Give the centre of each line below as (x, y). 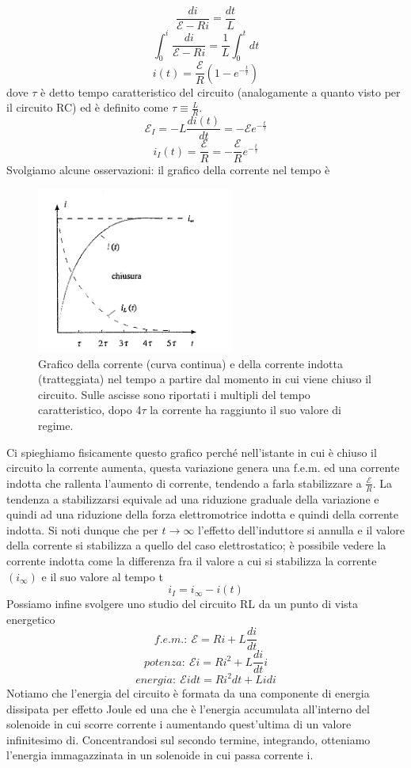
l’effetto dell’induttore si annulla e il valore (301, 529)
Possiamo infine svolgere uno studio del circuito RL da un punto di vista (183, 604)
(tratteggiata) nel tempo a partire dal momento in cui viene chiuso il (205, 379)
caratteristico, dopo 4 (90, 410)
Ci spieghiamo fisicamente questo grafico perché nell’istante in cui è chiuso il (192, 452)
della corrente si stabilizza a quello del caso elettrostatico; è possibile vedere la (196, 545)
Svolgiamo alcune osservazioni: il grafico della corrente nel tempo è (168, 170)
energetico (31, 619)
